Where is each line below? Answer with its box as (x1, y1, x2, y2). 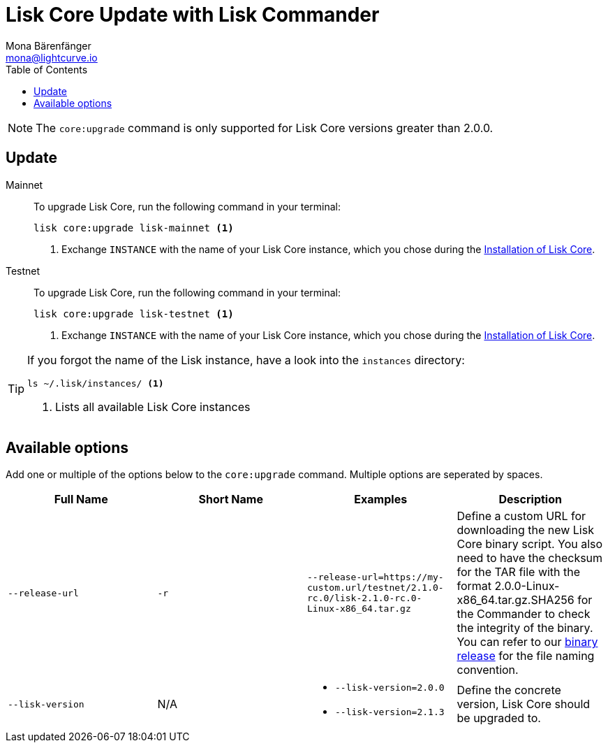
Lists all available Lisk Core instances (55, 399, 251, 414)
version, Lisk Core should (457, 697, 591, 712)
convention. (457, 663, 519, 677)
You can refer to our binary (457, 635, 598, 649)
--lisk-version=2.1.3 (335, 707, 445, 718)
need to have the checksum (457, 551, 603, 566)
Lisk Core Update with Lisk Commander (6, 3, 380, 27)
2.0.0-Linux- (494, 579, 560, 594)
